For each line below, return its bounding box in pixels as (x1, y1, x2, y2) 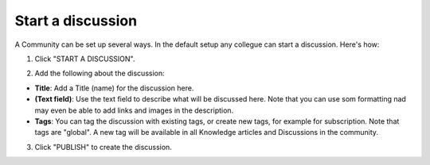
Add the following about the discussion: (34, 68, 165, 79)
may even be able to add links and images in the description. (34, 106, 234, 115)
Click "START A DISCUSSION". (34, 54, 135, 63)
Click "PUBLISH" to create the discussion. (34, 142, 173, 152)
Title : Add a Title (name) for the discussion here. (34, 83, 194, 93)
